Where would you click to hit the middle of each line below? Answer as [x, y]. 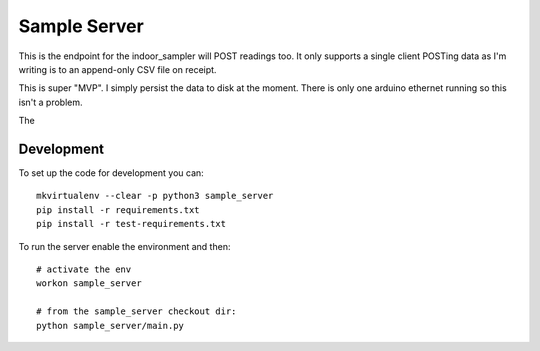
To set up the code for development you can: [111, 173]
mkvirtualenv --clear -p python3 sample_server [155, 196]
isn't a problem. [50, 102]
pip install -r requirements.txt [118, 209]
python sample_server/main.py [110, 325]
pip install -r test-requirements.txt [131, 224]
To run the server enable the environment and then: [124, 246]
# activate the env [84, 269]
